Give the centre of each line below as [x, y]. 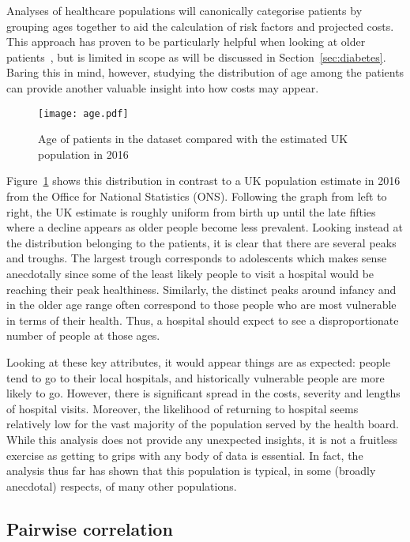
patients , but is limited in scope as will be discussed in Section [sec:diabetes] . [196, 56]
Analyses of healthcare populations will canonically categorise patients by [184, 10]
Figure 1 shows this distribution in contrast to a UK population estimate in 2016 [203, 181]
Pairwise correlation [90, 528]
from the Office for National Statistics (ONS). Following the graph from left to [197, 196]
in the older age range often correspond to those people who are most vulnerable [201, 305]
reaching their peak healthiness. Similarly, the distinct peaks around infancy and [201, 289]
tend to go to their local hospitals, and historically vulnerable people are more [196, 377]
